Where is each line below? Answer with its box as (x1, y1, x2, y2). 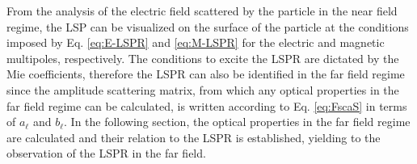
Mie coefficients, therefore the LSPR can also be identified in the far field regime (6, 65, 405, 82)
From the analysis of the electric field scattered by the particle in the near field (6, 2, 398, 19)
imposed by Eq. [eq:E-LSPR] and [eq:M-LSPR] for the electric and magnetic (6, 34, 385, 51)
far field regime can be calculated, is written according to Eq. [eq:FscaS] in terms (6, 97, 407, 114)
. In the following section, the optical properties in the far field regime (64, 113, 411, 130)
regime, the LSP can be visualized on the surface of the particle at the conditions (6, 18, 409, 35)
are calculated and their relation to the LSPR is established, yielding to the (6, 128, 381, 145)
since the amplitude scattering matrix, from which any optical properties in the (6, 81, 399, 98)
